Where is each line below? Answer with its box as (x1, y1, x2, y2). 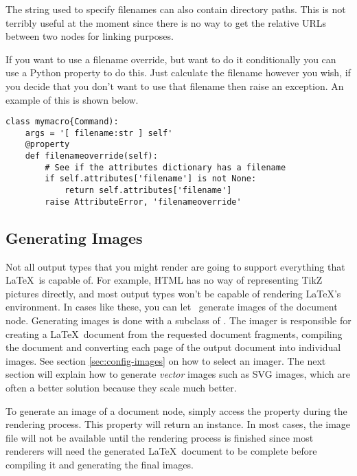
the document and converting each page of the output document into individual (5, 340, 341, 354)
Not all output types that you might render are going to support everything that (5, 259, 345, 273)
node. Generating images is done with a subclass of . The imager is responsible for (5, 313, 352, 327)
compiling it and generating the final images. (5, 457, 194, 471)
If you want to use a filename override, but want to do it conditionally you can (5, 52, 336, 66)
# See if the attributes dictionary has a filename (45, 162, 286, 172)
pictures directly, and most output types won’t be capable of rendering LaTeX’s (5, 286, 341, 300)
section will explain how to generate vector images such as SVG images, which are (5, 367, 350, 381)
